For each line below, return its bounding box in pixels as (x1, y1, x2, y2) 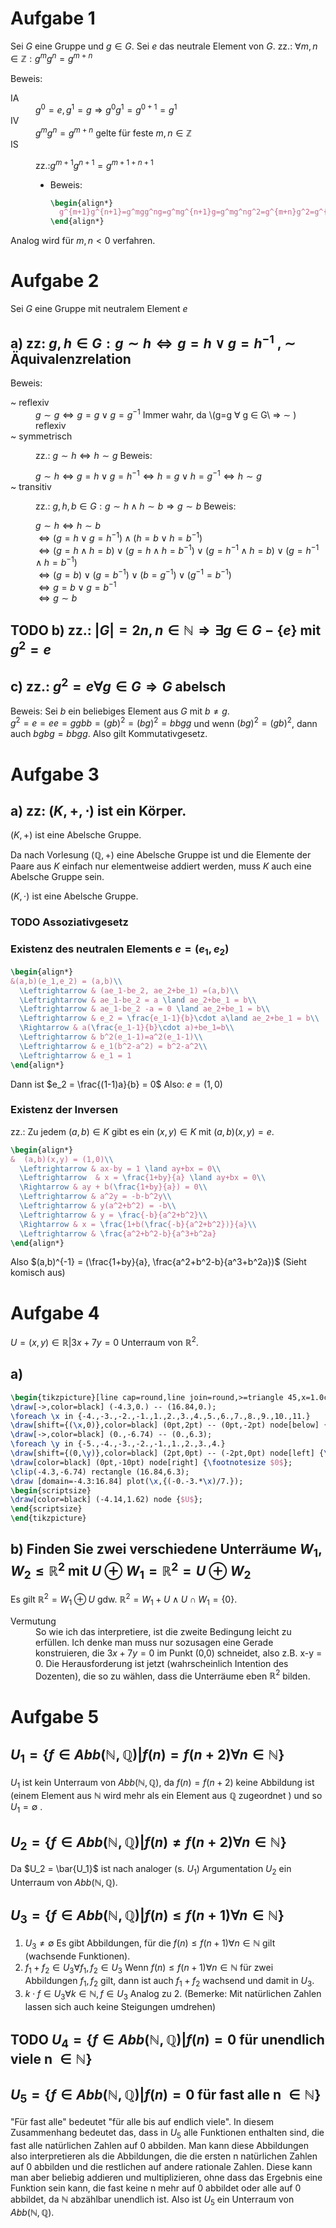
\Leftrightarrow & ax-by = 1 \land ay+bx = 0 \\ (19, 1163, 222, 1174)
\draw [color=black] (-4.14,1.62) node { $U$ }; (10, 1495, 203, 1505)
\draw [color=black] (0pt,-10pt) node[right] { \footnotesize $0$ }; (10, 1457, 293, 1467)
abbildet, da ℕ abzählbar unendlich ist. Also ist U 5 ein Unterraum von (10, 2193, 295, 2207)
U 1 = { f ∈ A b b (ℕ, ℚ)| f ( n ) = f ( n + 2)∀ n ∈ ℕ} (10, 1746, 285, 1766)
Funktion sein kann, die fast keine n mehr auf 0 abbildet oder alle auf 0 (10, 2182, 302, 2194)
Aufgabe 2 (10, 270, 100, 292)
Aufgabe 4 (10, 1302, 100, 1324)
